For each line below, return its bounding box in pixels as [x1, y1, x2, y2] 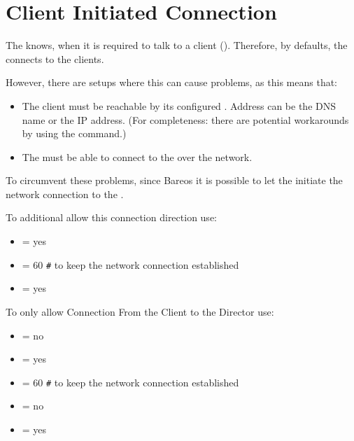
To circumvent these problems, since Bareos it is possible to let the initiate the [6, 173, 343, 188]
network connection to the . [6, 186, 124, 201]
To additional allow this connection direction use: [6, 210, 217, 225]
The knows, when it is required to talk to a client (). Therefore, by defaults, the [6, 38, 348, 52]
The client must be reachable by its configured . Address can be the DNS [22, 98, 336, 113]
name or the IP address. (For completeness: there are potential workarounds [22, 112, 349, 127]
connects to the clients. [6, 51, 104, 66]
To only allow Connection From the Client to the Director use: [6, 304, 274, 318]
